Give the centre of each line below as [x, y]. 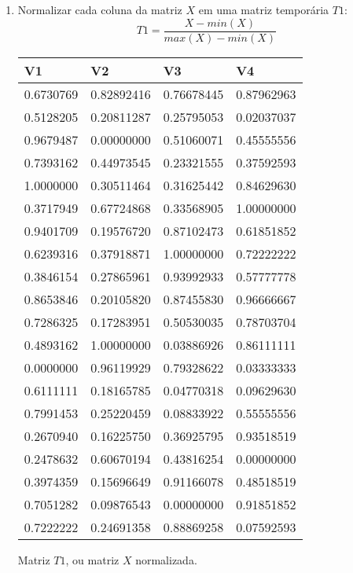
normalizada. [166, 559]
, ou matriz [92, 559]
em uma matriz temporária [264, 9]
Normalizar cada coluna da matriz [100, 9]
